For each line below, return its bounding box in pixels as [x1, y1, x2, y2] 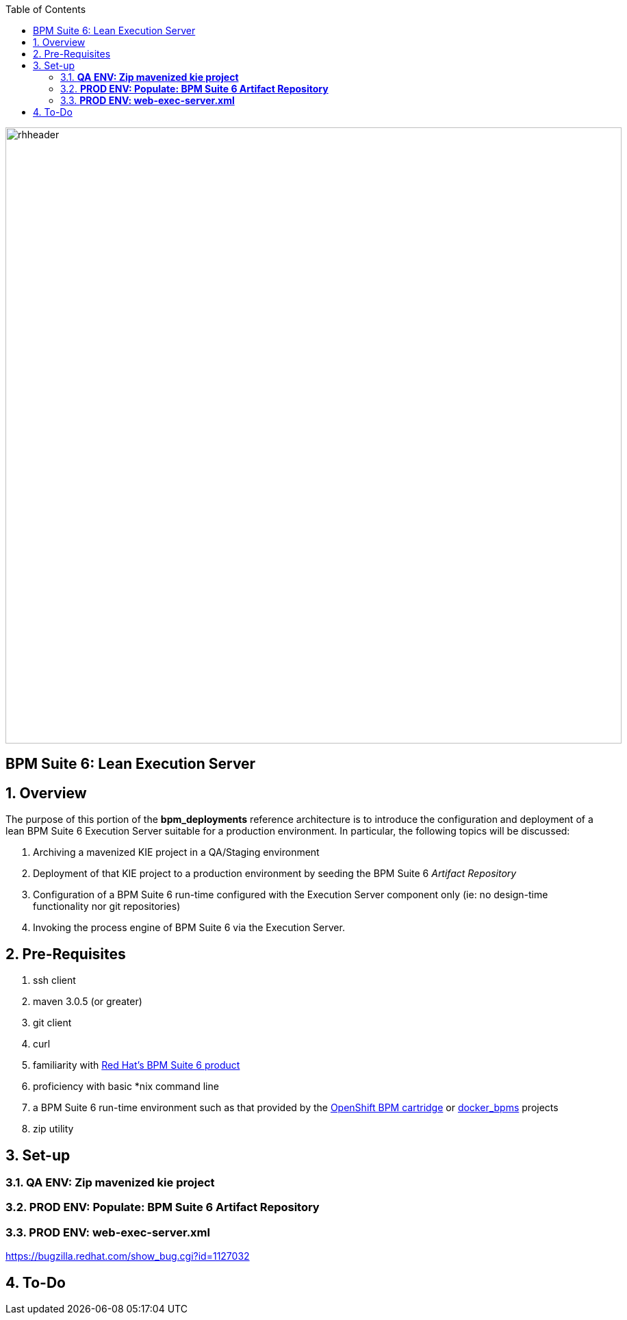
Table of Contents [5, 3, 86, 15]
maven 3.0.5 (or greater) [33, 995, 142, 1008]
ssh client [33, 974, 76, 987]
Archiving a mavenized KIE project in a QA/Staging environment [33, 846, 320, 859]
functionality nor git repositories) [33, 900, 181, 913]
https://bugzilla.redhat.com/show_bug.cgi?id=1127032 [5, 1250, 250, 1262]
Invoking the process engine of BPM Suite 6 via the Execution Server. [33, 922, 345, 934]
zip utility [33, 1123, 74, 1135]
